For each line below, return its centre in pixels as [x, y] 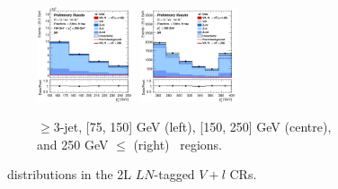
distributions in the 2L [69, 174]
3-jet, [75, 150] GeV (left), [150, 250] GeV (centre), [192, 127]
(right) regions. [178, 144]
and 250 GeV [73, 144]
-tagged [174, 174]
